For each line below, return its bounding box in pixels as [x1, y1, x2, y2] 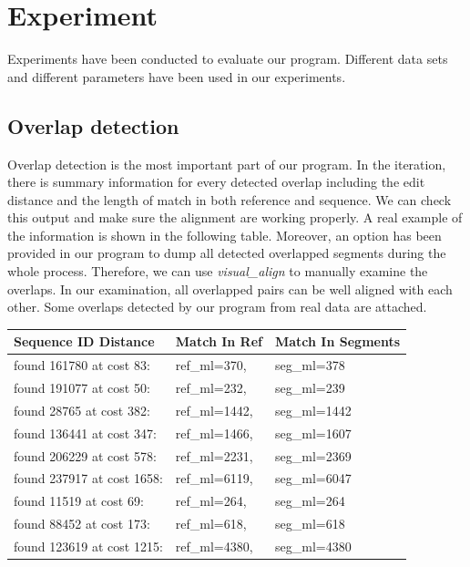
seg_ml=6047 [274, 469, 352, 488]
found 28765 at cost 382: [14, 400, 150, 419]
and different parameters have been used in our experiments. [7, 67, 346, 86]
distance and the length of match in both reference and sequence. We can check [7, 190, 452, 209]
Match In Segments [274, 332, 401, 351]
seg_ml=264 [274, 491, 345, 510]
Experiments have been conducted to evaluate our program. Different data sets [7, 49, 448, 68]
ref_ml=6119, [175, 469, 253, 488]
